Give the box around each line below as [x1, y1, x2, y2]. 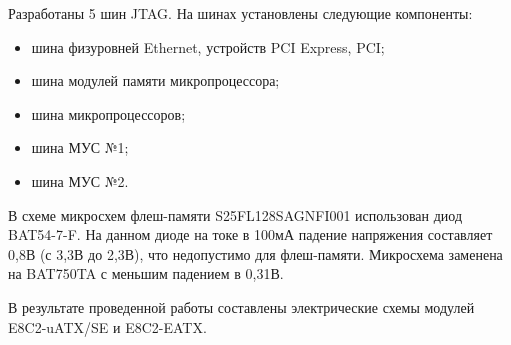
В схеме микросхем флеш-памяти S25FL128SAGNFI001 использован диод [8, 204, 463, 225]
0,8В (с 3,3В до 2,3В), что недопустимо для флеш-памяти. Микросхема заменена [8, 243, 503, 264]
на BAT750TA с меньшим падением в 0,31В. [8, 263, 284, 284]
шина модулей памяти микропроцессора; [31, 70, 280, 91]
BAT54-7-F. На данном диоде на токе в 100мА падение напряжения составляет [8, 224, 493, 245]
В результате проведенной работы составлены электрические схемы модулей [8, 296, 475, 317]
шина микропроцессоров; [31, 103, 186, 124]
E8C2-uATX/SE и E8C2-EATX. [8, 316, 207, 337]
